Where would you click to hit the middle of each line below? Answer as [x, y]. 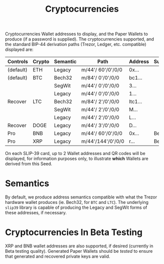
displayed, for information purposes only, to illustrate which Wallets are [77, 159]
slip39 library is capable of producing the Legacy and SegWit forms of [76, 208]
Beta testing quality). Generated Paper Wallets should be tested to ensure [79, 251]
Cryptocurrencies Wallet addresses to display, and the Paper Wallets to [76, 34]
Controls [18, 62]
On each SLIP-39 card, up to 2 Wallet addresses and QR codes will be [75, 154]
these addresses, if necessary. [36, 213]
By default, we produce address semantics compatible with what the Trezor [81, 197]
